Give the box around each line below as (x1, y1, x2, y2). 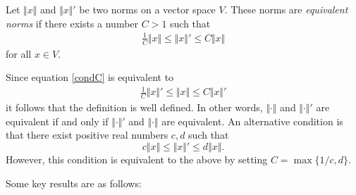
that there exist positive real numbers (6, 127, 168, 142)
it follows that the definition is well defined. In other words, (6, 100, 263, 115)
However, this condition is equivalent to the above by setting (6, 151, 268, 166)
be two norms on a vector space (79, 2, 216, 16)
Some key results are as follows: (6, 175, 142, 190)
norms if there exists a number (6, 15, 139, 30)
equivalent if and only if (6, 113, 109, 128)
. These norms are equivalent (224, 2, 348, 16)
